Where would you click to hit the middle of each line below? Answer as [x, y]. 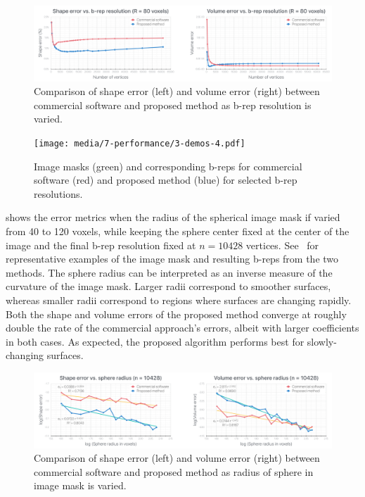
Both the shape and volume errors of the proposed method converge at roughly [176, 314]
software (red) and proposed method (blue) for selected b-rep [166, 180]
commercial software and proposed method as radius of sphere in [174, 471]
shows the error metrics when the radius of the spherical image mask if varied [173, 217]
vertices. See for [282, 245]
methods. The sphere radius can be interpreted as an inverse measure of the [169, 272]
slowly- [322, 341]
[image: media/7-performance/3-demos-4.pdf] [140, 144]
